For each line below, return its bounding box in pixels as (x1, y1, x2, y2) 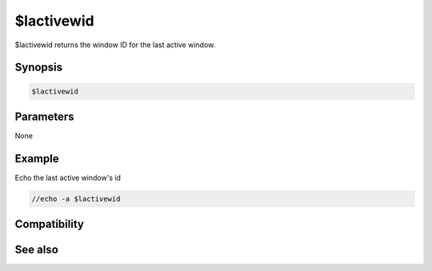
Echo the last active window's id (14, 173, 122, 182)
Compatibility (14, 217, 84, 231)
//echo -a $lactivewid (31, 194, 121, 203)
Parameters (14, 110, 74, 123)
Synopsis (14, 61, 63, 74)
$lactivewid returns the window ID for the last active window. (14, 40, 216, 50)
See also (14, 243, 59, 257)
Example (14, 152, 59, 165)
